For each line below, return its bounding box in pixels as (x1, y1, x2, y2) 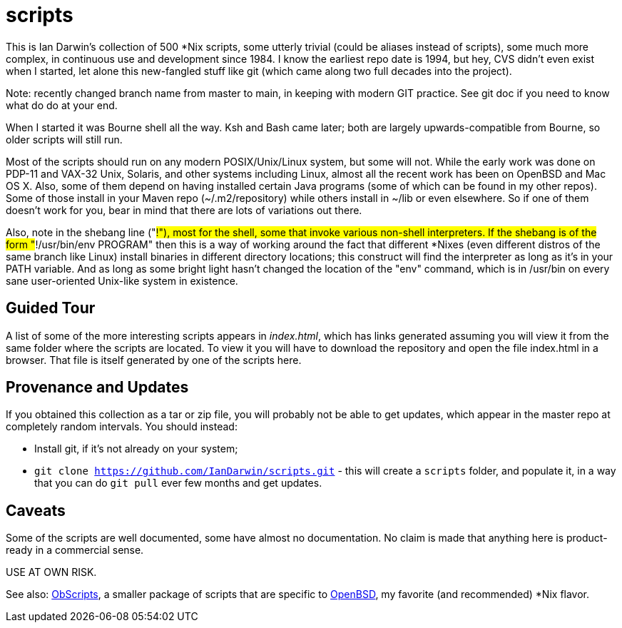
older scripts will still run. (6, 133, 123, 146)
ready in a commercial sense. (6, 544, 144, 557)
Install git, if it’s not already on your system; (34, 442, 238, 455)
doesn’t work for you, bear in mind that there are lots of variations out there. (6, 203, 362, 216)
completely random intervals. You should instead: (6, 420, 238, 433)
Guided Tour (6, 299, 96, 318)
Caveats (6, 501, 66, 520)
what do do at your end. (6, 98, 118, 111)
